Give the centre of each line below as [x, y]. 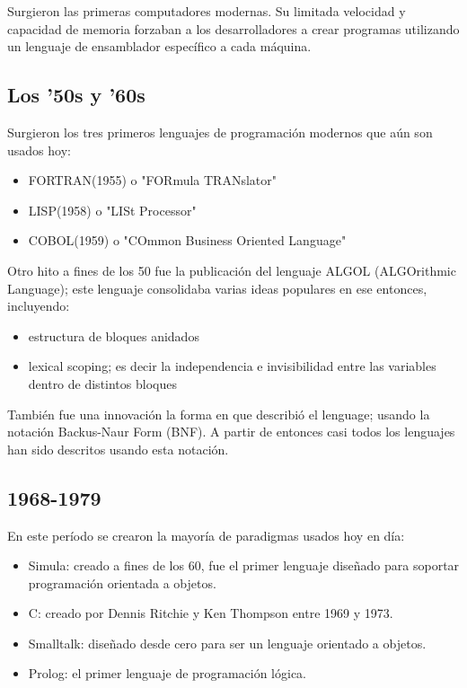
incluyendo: [39, 306]
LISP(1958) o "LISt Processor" [112, 210]
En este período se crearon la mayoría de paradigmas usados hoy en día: [206, 535]
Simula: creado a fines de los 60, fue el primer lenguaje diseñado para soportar [244, 565]
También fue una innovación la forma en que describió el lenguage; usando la [219, 414]
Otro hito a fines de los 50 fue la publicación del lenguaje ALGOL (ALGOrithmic [232, 270]
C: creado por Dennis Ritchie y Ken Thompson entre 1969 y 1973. [211, 613]
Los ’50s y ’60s [76, 95]
